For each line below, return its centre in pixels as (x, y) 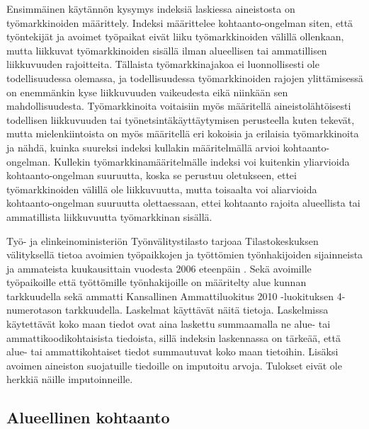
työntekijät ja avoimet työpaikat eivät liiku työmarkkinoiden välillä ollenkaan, (175, 36)
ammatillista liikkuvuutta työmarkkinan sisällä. (109, 216)
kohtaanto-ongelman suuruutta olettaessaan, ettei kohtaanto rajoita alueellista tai (183, 203)
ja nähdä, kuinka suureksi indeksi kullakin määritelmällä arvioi (143, 147)
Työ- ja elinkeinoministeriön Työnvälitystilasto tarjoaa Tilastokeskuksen (163, 240)
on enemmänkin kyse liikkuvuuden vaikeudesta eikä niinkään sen (147, 92)
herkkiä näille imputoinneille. (70, 379)
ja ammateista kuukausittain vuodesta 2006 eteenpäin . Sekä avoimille (159, 268)
